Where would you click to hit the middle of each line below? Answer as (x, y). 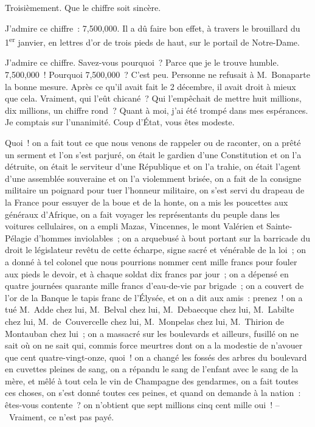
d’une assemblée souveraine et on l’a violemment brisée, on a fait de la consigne (153, 178)
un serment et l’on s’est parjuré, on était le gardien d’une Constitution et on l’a (153, 154)
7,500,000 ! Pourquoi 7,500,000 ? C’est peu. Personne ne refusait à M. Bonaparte (157, 75)
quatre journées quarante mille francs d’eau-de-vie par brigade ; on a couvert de (154, 286)
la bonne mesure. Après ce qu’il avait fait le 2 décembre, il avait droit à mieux (151, 86)
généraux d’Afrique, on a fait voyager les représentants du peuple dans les (143, 214)
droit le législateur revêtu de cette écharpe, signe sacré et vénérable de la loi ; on (156, 250)
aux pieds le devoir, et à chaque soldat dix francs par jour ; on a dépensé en (147, 273)
